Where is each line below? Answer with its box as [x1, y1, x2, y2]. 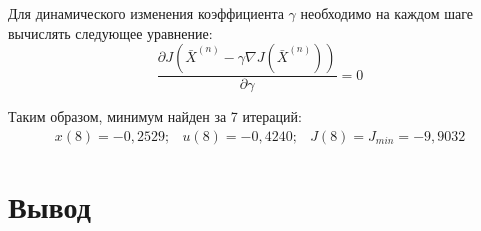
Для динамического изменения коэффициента [8, 3, 284, 23]
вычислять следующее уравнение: [8, 22, 213, 43]
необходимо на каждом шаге [300, 3, 473, 23]
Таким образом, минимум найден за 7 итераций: [8, 106, 302, 127]
